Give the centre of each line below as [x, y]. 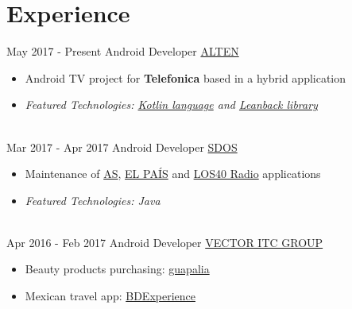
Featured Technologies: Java [93, 200]
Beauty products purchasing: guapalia [117, 269]
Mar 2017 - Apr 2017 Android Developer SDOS [122, 147]
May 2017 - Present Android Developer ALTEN [123, 51]
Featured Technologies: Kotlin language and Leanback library [171, 104]
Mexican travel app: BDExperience [110, 296]
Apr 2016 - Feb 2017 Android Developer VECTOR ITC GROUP [165, 242]
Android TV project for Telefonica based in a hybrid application [186, 77]
